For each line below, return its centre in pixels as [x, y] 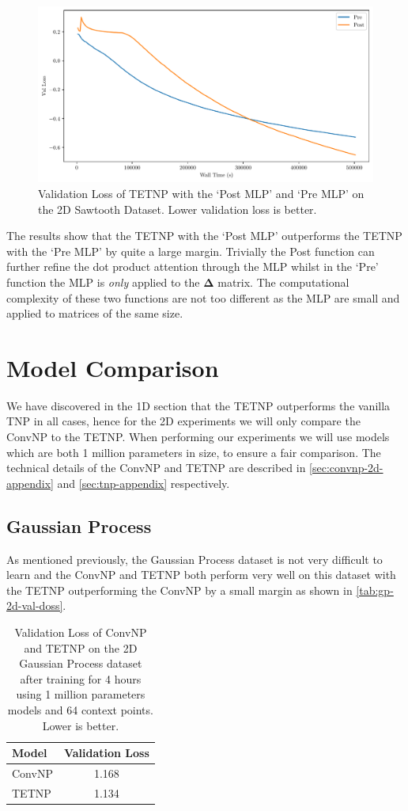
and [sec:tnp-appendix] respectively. [144, 483]
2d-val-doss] [35, 605]
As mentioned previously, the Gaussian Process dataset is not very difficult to [195, 559]
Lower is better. [81, 725]
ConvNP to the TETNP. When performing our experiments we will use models [198, 436]
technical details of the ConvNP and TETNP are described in [156, 468]
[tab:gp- [375, 590]
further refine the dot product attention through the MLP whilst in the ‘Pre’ [193, 267]
